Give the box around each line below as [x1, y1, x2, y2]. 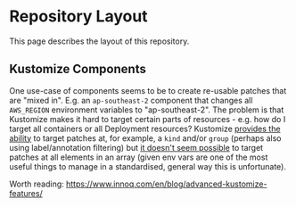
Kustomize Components [9, 62, 147, 77]
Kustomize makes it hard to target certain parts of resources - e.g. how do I [9, 113, 286, 124]
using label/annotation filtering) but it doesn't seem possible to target [9, 142, 264, 153]
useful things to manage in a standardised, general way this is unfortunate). [9, 161, 287, 171]
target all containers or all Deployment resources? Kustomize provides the [9, 123, 281, 134]
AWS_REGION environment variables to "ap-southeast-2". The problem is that [9, 104, 284, 115]
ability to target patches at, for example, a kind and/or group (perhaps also [9, 132, 283, 144]
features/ [9, 187, 43, 198]
